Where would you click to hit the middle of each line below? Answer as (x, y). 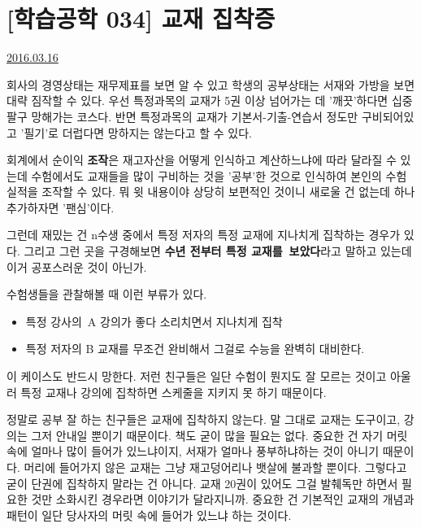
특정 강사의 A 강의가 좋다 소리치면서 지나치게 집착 (154, 321)
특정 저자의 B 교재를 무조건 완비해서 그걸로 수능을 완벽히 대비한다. (195, 349)
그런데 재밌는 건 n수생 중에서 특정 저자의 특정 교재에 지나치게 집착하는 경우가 (204, 235)
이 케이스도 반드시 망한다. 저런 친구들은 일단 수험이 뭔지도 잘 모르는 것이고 (197, 376)
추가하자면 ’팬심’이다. (61, 207)
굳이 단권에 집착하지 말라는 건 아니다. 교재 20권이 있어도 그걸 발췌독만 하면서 (202, 483)
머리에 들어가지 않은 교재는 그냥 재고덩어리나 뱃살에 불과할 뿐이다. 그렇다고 (215, 467)
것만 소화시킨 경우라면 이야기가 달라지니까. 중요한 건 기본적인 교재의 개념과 (223, 499)
